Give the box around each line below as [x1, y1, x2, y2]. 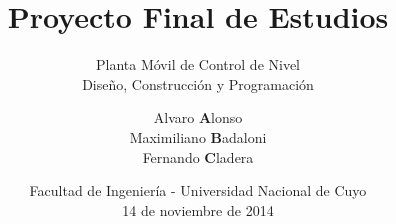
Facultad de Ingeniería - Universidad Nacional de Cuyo [29, 180, 367, 201]
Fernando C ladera [142, 146, 254, 167]
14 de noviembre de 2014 [122, 199, 274, 220]
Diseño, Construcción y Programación [82, 73, 314, 94]
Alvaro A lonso [153, 107, 243, 128]
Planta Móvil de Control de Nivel [95, 54, 301, 75]
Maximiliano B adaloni [129, 126, 267, 147]
